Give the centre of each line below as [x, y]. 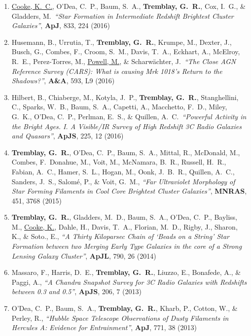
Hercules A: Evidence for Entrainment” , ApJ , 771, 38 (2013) [104, 327]
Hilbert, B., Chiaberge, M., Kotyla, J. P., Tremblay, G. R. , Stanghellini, [125, 97]
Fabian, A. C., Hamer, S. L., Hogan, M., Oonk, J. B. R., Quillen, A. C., [123, 171]
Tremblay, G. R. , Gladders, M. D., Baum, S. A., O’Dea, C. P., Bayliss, [124, 217]
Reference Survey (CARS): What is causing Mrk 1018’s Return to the [117, 71]
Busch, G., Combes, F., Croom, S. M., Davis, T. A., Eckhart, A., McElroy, [126, 51]
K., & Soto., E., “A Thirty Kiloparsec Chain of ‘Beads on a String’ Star [120, 236]
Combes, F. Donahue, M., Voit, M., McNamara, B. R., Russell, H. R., [119, 162]
